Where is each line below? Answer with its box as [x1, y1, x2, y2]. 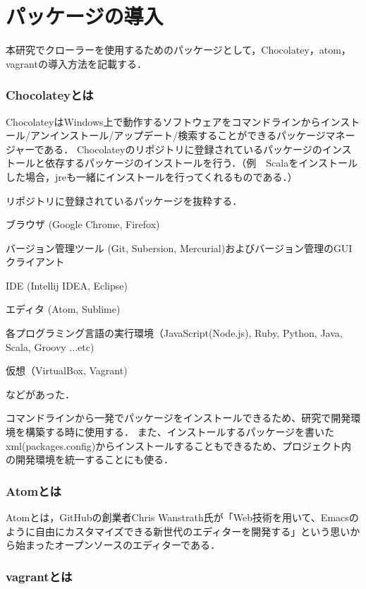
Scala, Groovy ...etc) [6, 339, 94, 354]
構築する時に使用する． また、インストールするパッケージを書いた [25, 424, 335, 439]
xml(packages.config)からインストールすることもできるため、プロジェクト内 [6, 438, 352, 453]
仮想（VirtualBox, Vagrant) [6, 363, 128, 378]
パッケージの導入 [6, 1, 164, 30]
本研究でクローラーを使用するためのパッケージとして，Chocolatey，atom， [6, 42, 351, 57]
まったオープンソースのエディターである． [25, 537, 220, 552]
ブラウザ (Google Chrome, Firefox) [6, 217, 160, 232]
